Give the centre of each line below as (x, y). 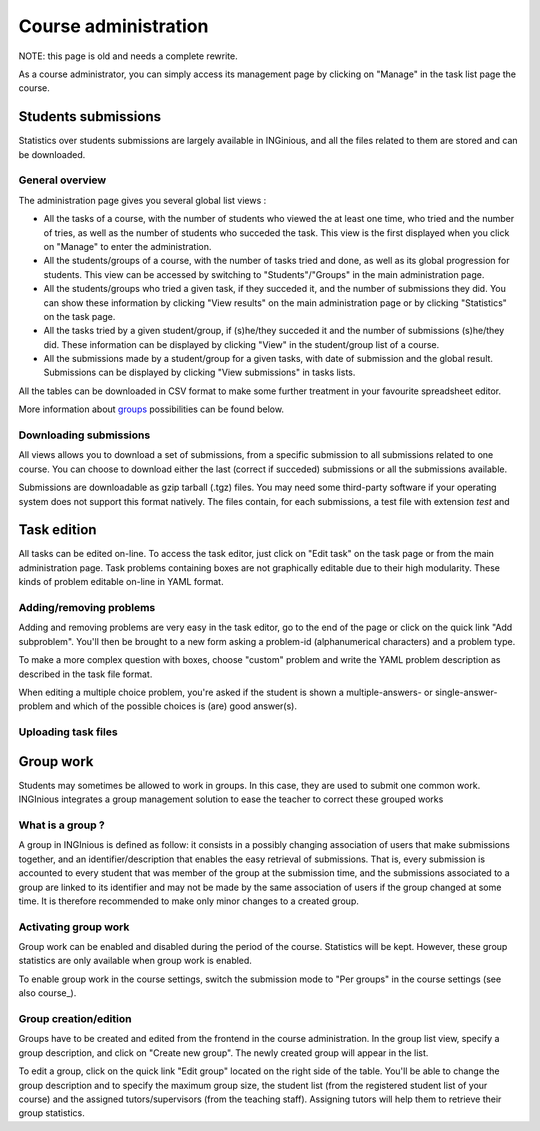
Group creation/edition (75, 1018)
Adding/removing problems (87, 607)
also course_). (47, 993)
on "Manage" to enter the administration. (127, 246)
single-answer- (466, 692)
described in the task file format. (85, 674)
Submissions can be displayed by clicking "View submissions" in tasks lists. (199, 372)
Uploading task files (68, 732)
